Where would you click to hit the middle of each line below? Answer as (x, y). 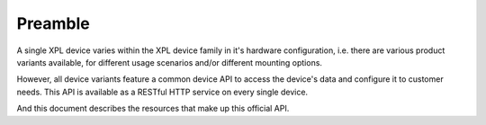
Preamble (53, 23)
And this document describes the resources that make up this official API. (153, 109)
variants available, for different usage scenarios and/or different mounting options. (170, 62)
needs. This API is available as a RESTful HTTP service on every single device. (162, 92)
